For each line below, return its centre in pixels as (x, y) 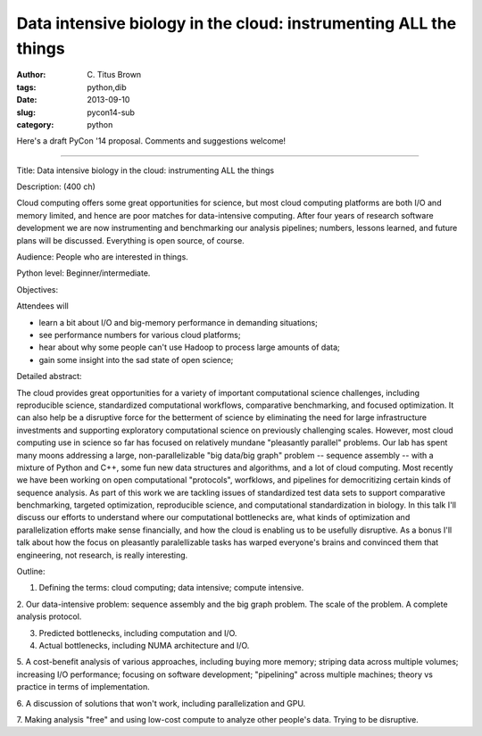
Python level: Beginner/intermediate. (83, 273)
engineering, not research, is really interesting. (102, 555)
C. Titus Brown (114, 75)
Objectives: (37, 289)
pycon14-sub (111, 112)
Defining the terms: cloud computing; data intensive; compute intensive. (171, 588)
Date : (27, 100)
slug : (26, 112)
